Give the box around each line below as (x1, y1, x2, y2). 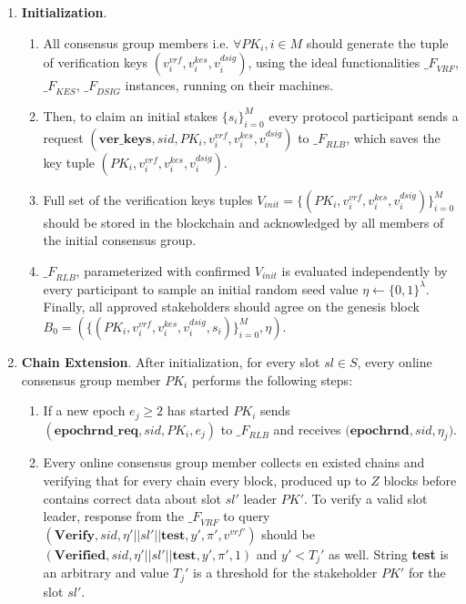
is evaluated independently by (281, 261, 448, 280)
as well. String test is (328, 544, 449, 563)
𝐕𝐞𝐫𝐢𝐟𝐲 (54, 528, 95, 542)
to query (223, 507, 270, 526)
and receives (273, 419, 341, 438)
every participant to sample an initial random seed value (43, 279, 359, 298)
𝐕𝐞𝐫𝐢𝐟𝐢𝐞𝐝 (54, 548, 106, 562)
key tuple (43, 152, 95, 171)
